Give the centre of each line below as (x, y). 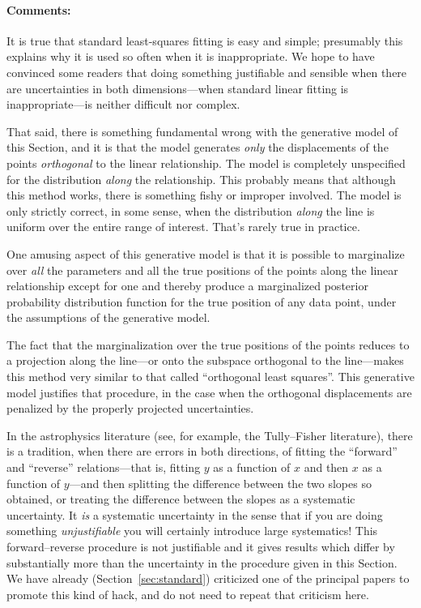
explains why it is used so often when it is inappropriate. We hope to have (191, 56)
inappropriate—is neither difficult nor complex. (123, 104)
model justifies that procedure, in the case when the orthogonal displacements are (209, 392)
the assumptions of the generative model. (108, 317)
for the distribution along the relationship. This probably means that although (201, 179)
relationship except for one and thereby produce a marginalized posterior (187, 286)
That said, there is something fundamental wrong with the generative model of (202, 131)
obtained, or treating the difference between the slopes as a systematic (181, 499)
